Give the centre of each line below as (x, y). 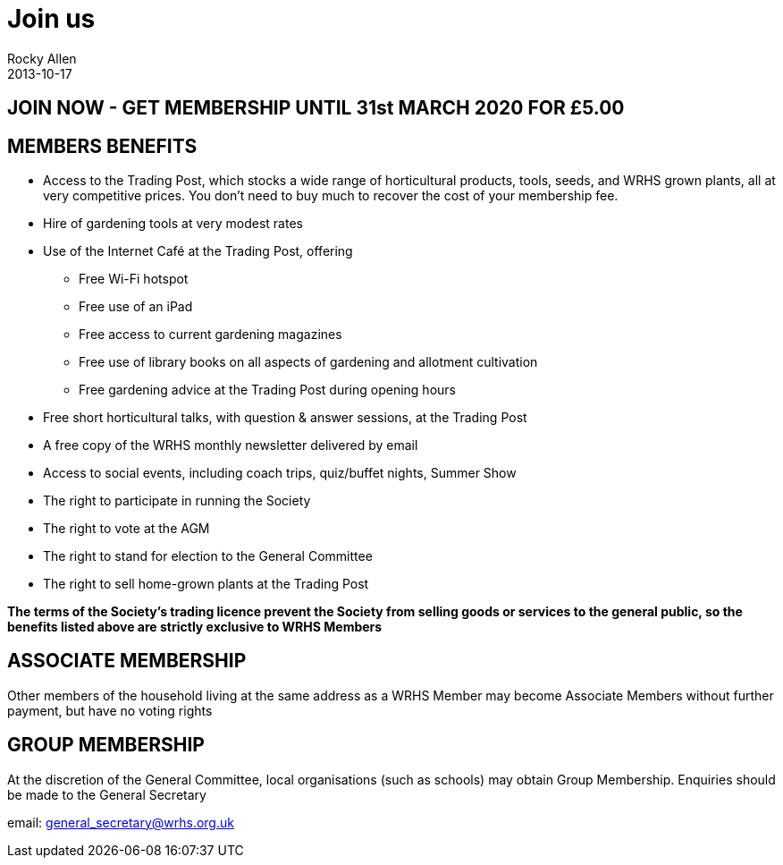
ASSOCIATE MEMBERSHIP (127, 661)
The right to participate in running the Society (177, 501)
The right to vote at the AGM (126, 529)
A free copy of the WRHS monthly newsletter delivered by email (231, 445)
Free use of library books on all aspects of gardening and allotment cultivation (308, 362)
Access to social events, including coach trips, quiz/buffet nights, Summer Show (280, 473)
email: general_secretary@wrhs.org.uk (121, 822)
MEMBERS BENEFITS (102, 146)
